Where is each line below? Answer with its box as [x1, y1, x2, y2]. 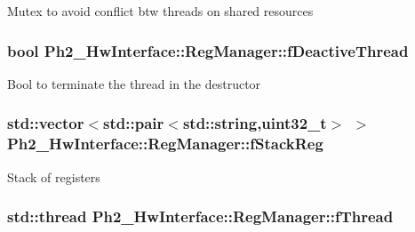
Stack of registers [7, 167, 100, 186]
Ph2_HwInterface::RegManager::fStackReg [7, 132, 323, 155]
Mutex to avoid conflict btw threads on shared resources [7, 2, 314, 20]
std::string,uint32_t [182, 112, 327, 134]
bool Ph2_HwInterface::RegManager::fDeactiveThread [7, 39, 409, 61]
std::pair [103, 112, 164, 134]
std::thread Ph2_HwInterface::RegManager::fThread [7, 205, 394, 228]
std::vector [7, 112, 84, 134]
